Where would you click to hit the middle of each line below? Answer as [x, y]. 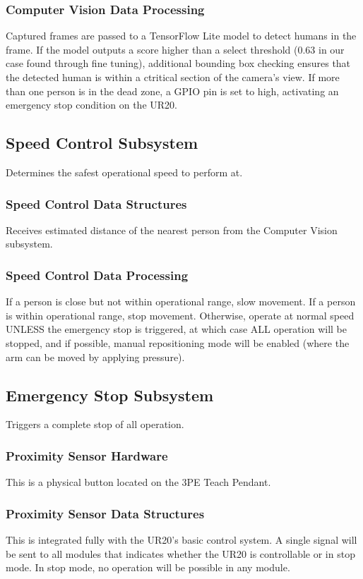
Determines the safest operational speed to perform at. [124, 172]
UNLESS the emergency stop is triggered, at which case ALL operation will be [176, 329]
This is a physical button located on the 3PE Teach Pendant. [138, 482]
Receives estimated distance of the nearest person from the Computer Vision [172, 230]
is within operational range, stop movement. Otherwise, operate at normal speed [180, 315]
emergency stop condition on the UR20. [91, 105]
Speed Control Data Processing [97, 275]
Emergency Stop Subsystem [110, 395]
